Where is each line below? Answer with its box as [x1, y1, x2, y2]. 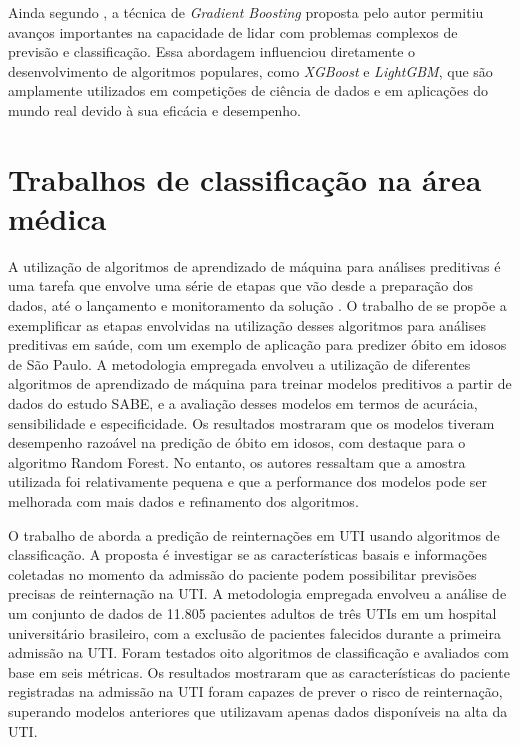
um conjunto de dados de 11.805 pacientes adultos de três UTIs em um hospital [8, 602, 497, 623]
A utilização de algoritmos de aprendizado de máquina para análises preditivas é [8, 255, 501, 276]
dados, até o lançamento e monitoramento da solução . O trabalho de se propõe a [8, 295, 507, 316]
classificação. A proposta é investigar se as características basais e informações [8, 544, 487, 565]
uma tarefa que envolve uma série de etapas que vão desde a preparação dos [8, 275, 474, 296]
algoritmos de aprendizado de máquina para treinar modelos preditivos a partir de [8, 373, 512, 394]
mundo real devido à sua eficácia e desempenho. [8, 99, 302, 120]
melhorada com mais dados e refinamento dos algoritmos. [8, 491, 359, 511]
